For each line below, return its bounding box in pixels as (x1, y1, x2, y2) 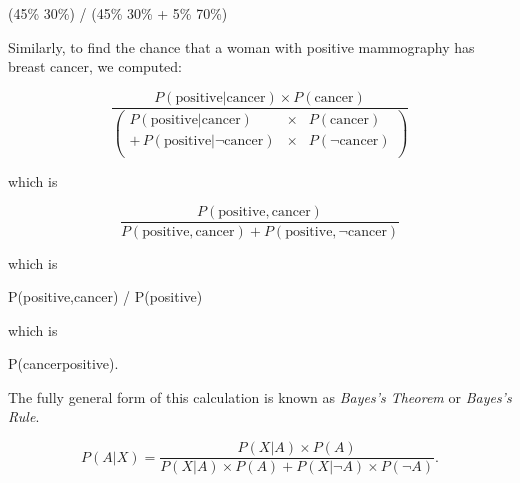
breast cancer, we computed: (8, 56, 182, 77)
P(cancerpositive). (8, 353, 119, 374)
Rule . (8, 406, 40, 427)
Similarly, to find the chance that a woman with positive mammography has (8, 36, 475, 57)
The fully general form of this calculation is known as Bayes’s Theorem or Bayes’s (8, 386, 512, 407)
